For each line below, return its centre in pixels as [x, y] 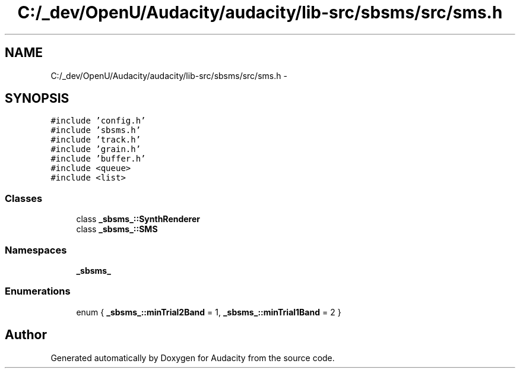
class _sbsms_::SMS [117, 229]
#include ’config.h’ [98, 121]
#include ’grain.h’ [96, 149]
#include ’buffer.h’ [98, 159]
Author [26, 335]
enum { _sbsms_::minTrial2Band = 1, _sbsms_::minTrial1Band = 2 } [209, 312]
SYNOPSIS [37, 99]
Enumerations [38, 291]
